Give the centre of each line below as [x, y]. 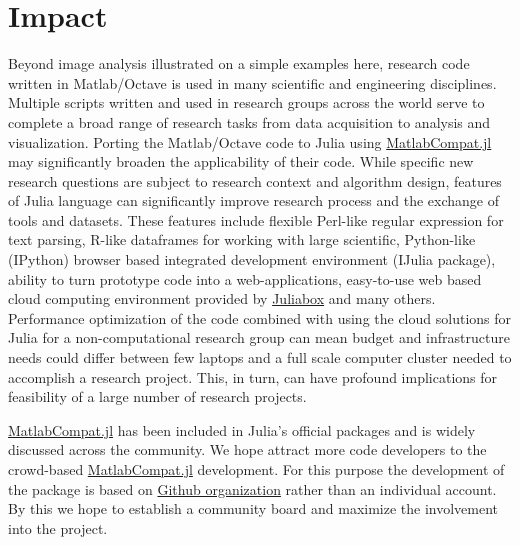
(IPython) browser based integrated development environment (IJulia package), [252, 259]
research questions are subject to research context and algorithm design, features [255, 180]
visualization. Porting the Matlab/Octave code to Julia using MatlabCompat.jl [250, 141]
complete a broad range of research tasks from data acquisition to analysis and [249, 121]
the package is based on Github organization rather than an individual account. [252, 488]
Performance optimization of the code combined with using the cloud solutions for [260, 317]
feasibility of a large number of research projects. [157, 396]
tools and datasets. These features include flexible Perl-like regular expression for [256, 219]
